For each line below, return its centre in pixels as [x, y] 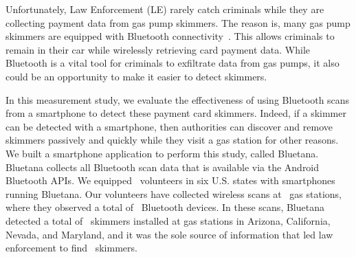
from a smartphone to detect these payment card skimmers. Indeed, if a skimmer [176, 113]
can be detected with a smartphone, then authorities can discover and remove [169, 126]
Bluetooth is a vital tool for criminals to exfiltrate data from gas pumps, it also [173, 63]
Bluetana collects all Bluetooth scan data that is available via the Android [163, 167]
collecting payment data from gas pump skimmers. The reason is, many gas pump [178, 22]
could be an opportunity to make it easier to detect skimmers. [136, 76]
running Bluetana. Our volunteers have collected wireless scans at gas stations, [174, 193]
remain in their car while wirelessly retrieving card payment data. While [158, 49]
